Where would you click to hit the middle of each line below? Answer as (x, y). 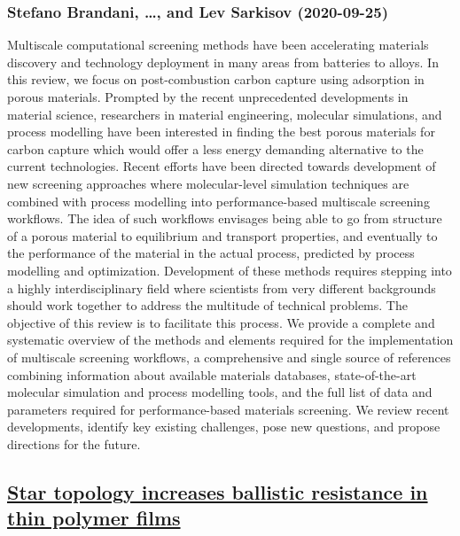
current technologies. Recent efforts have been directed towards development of (222, 166)
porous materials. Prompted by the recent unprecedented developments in (208, 97)
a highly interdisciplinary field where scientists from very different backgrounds (222, 287)
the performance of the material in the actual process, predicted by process (211, 253)
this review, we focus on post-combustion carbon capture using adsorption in (216, 79)
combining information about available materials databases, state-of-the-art (212, 374)
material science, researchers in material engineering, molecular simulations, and (225, 114)
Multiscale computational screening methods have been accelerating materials (218, 45)
